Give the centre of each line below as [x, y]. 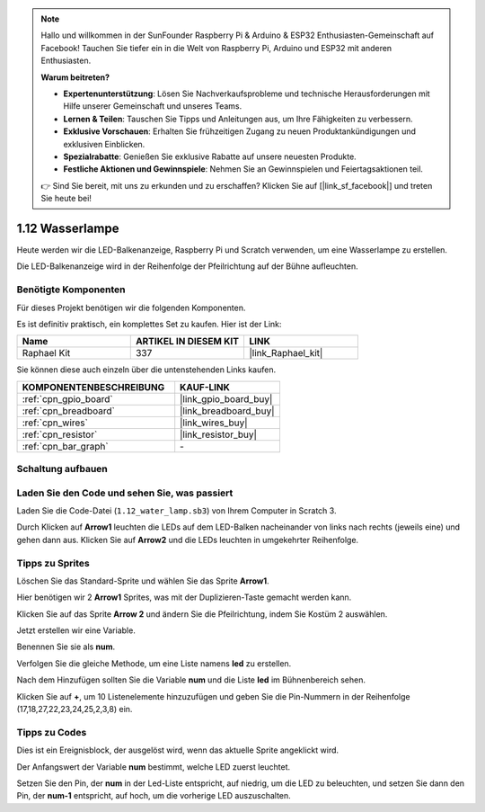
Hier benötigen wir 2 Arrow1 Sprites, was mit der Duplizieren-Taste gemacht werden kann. [184, 597]
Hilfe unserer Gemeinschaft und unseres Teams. [153, 106]
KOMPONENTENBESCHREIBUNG [93, 387]
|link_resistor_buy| [219, 434]
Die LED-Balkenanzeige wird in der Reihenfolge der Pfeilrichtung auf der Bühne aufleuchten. [187, 266]
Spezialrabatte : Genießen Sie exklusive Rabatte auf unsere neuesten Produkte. [210, 156]
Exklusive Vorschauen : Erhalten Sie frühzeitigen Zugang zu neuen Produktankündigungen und [240, 131]
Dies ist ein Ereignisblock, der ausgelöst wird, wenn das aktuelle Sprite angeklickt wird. [178, 750]
